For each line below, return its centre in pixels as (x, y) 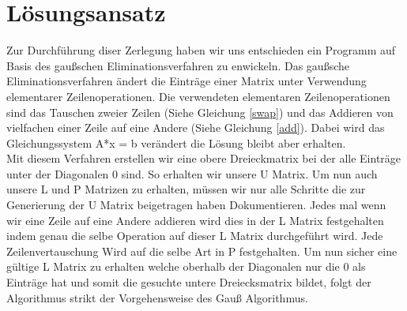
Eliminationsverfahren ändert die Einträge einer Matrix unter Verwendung (187, 81)
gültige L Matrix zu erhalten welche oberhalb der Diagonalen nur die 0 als (186, 266)
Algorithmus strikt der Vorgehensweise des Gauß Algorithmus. (157, 297)
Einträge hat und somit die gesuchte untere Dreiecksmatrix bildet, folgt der (189, 282)
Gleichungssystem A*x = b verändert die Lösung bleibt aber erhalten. (176, 142)
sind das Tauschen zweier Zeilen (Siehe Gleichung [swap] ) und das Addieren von (200, 112)
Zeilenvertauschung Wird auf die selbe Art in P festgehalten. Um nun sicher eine (202, 251)
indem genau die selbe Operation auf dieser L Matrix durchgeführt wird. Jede (195, 236)
